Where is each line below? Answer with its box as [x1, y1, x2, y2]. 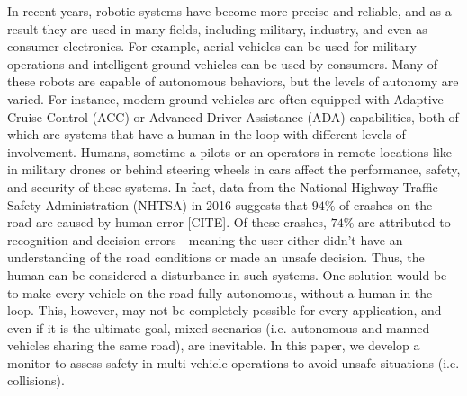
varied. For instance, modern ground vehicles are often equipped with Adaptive [7, 89, 444, 108]
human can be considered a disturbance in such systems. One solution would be [7, 265, 447, 284]
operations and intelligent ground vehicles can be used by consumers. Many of [7, 54, 438, 73]
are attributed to [358, 213, 451, 232]
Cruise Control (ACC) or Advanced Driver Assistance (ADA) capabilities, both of [7, 107, 459, 126]
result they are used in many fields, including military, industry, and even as [7, 19, 427, 38]
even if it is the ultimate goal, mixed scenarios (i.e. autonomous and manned [7, 318, 430, 337]
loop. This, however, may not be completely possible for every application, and [7, 301, 442, 320]
